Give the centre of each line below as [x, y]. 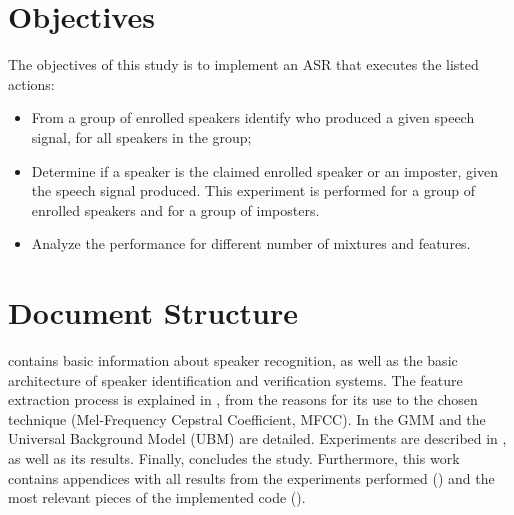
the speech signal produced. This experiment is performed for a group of [253, 190]
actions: [31, 83]
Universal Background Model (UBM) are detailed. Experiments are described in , [257, 438]
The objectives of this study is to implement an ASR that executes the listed [243, 64]
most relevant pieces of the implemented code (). [157, 497]
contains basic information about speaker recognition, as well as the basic [233, 360]
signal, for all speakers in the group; [141, 136]
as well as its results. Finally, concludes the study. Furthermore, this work [234, 457]
